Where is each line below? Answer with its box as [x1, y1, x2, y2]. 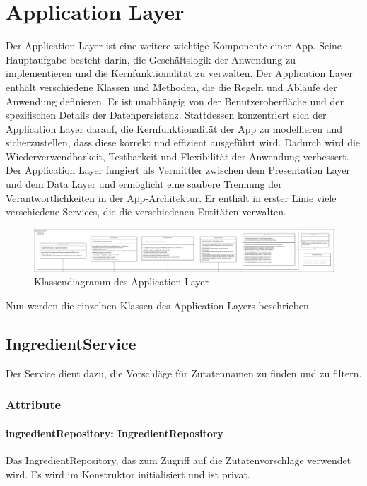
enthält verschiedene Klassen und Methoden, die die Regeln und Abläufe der [6, 79, 337, 94]
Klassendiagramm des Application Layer [34, 274, 209, 289]
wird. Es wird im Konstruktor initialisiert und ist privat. [6, 466, 250, 481]
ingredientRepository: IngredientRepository [6, 425, 223, 440]
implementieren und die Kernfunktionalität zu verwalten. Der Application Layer [6, 66, 354, 81]
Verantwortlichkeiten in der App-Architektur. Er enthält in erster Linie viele [6, 190, 337, 205]
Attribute [6, 396, 62, 413]
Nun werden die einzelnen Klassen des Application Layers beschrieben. [6, 297, 312, 312]
